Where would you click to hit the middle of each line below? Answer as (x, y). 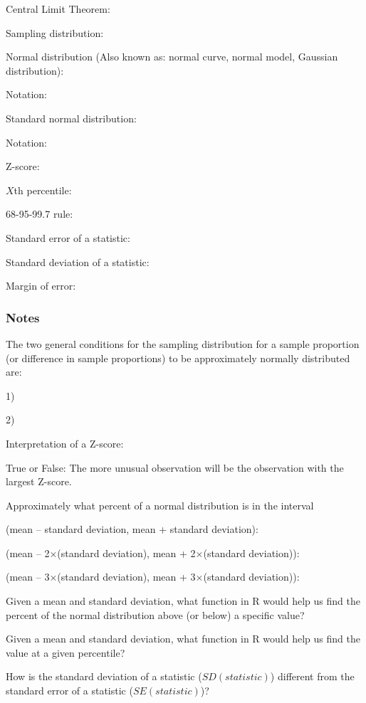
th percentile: (43, 190)
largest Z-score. (39, 481)
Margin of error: (41, 286)
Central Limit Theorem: (58, 9)
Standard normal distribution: (71, 118)
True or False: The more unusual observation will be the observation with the (175, 467)
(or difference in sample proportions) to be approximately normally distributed (178, 358)
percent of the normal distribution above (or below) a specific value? (155, 614)
